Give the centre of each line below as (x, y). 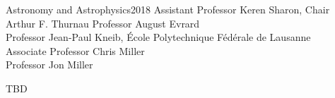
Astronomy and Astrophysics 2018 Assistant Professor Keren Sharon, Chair (168, 9)
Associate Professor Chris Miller (75, 50)
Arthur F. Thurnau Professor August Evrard (103, 23)
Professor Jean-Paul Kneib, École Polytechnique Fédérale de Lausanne (158, 37)
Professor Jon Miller (49, 65)
